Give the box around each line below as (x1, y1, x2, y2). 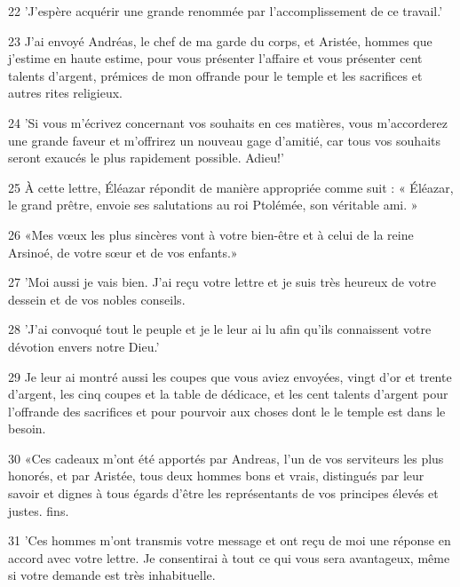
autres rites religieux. (8, 83, 123, 102)
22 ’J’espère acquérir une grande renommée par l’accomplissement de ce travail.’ (8, 2, 443, 20)
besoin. (8, 419, 46, 438)
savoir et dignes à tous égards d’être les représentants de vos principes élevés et (8, 484, 439, 503)
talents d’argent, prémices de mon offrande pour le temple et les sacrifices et (8, 66, 423, 84)
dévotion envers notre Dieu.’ (8, 337, 160, 355)
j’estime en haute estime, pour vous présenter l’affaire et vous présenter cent (8, 49, 423, 67)
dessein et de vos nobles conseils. (8, 290, 186, 308)
